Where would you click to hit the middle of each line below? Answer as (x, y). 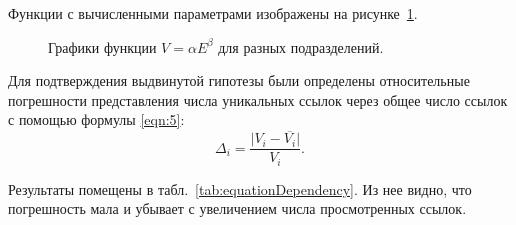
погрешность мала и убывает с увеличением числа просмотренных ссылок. (237, 208)
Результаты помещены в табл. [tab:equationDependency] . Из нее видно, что (240, 188)
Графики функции (102, 46)
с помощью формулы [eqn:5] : (96, 119)
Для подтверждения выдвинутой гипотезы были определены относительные (239, 80)
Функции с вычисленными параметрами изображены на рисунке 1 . (213, 13)
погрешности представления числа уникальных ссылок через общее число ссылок (258, 99)
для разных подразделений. (301, 46)
